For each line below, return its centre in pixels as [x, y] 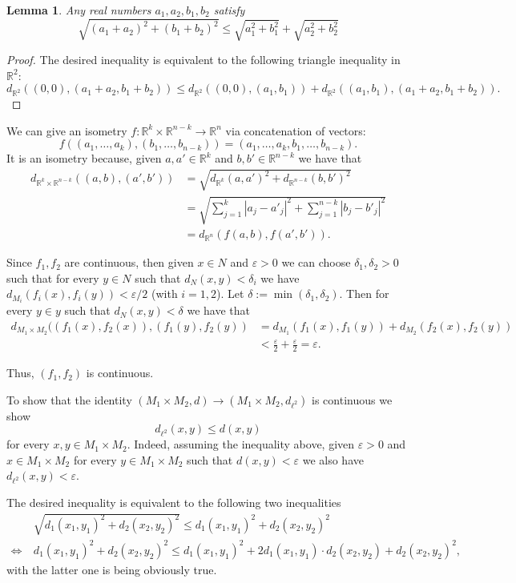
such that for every [53, 277]
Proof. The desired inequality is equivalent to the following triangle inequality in [204, 60]
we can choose [316, 262]
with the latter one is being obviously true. [112, 569]
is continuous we [352, 399]
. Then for [364, 294]
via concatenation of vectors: [296, 130]
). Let [230, 294]
